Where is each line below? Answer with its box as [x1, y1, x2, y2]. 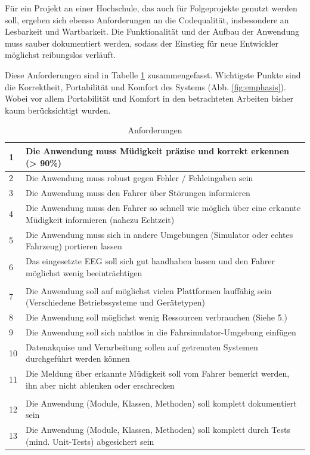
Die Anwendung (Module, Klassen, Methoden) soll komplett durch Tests [26, 423, 290, 436]
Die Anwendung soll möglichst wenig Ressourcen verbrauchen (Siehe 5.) [26, 311, 288, 323]
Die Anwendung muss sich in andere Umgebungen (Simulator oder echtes [26, 228, 293, 240]
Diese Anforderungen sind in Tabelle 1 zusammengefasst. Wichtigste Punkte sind [5, 68, 301, 81]
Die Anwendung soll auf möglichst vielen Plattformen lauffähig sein [26, 284, 272, 297]
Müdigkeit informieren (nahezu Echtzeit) [26, 213, 175, 225]
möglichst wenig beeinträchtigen [26, 266, 142, 279]
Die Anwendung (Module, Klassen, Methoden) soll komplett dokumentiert [26, 396, 297, 409]
